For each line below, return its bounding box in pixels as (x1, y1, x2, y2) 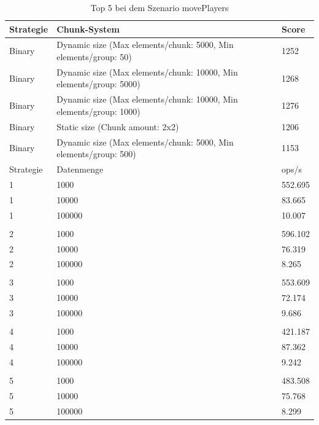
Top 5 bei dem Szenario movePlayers (90, 1, 229, 14)
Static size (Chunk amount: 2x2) (56, 120, 179, 133)
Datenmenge (56, 163, 104, 176)
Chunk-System (56, 22, 120, 35)
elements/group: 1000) (56, 104, 140, 117)
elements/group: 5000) (56, 77, 140, 90)
